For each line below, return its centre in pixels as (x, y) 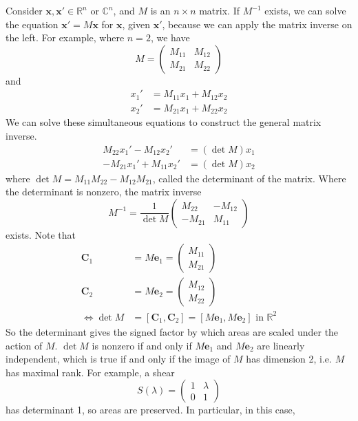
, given (136, 24)
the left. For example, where (65, 37)
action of (24, 345)
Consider (24, 10)
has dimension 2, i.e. (289, 359)
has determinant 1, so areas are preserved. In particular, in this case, (150, 410)
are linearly (281, 345)
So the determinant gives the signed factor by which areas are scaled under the (172, 331)
